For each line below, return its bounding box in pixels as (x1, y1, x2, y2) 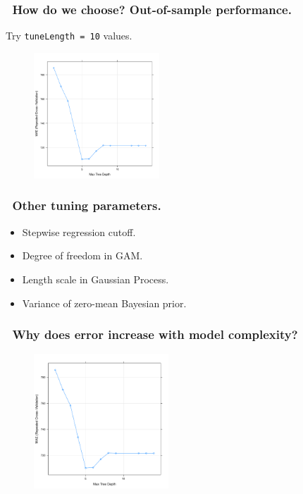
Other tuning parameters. (12, 197, 161, 214)
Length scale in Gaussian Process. (22, 271, 169, 286)
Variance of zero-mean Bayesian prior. (22, 295, 187, 310)
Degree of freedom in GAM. (22, 248, 143, 263)
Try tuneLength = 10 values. (6, 28, 132, 43)
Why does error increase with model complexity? (12, 326, 298, 343)
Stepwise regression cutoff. (22, 224, 136, 239)
